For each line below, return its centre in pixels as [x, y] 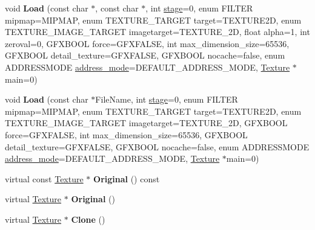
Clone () [88, 219]
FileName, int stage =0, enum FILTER [167, 99]
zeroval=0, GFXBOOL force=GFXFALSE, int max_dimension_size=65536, [147, 43]
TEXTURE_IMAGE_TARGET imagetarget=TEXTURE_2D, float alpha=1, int [157, 32]
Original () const [127, 178]
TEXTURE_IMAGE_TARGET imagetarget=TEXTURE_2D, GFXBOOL [146, 123]
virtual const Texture [44, 178]
